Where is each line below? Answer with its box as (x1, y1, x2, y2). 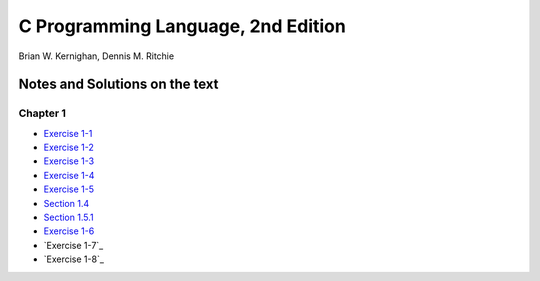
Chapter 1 (18, 106, 67, 120)
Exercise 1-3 (43, 155, 95, 167)
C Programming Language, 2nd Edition (18, 15, 347, 37)
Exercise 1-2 (43, 141, 95, 154)
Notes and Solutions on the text (18, 76, 219, 93)
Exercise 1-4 (43, 169, 95, 181)
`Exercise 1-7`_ (43, 239, 104, 251)
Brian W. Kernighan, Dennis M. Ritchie (18, 50, 175, 62)
